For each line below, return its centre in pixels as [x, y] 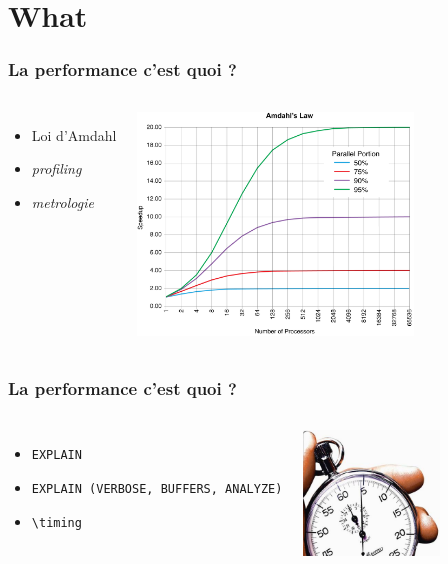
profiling [56, 168]
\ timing [56, 522]
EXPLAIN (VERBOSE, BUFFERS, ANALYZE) [157, 489]
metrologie [62, 201]
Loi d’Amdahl [74, 134]
